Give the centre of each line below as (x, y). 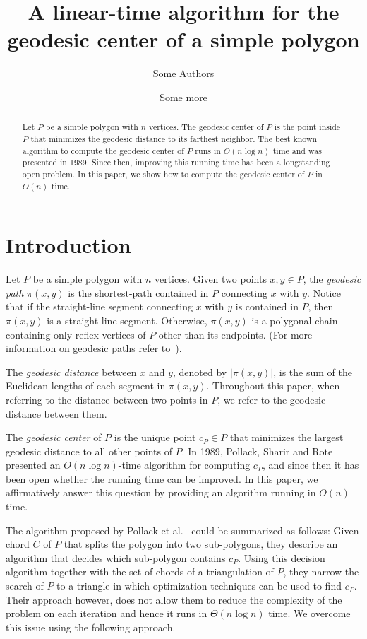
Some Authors (183, 73)
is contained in (267, 306)
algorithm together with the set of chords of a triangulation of (140, 571)
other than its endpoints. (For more (235, 334)
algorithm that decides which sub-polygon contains (116, 557)
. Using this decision (282, 557)
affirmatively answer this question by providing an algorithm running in (161, 492)
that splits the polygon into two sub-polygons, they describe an (201, 544)
